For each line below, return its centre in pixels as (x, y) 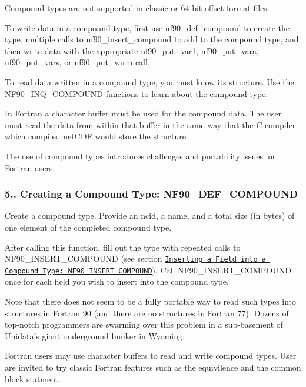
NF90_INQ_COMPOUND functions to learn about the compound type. (137, 93)
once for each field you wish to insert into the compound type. (117, 281)
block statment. (33, 378)
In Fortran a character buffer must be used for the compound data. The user (143, 113)
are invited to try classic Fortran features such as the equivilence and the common (153, 367)
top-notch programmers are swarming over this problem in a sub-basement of (144, 324)
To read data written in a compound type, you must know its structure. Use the (149, 81)
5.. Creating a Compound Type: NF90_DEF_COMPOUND (152, 194)
